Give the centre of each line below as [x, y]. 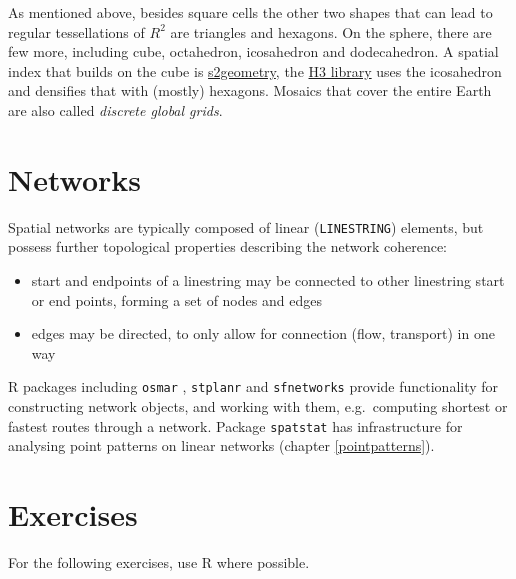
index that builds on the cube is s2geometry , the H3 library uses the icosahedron [255, 70]
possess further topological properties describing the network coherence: [228, 246]
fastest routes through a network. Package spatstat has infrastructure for [235, 425]
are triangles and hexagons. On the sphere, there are [331, 31]
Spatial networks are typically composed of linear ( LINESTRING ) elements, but [246, 226]
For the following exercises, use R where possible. [159, 561]
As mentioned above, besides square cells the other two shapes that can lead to [250, 12]
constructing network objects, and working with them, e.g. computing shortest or [258, 405]
